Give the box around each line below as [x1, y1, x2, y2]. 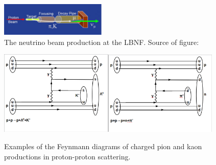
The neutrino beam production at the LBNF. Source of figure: [4, 36, 199, 47]
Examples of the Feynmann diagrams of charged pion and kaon [4, 140, 202, 151]
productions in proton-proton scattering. [4, 151, 131, 161]
